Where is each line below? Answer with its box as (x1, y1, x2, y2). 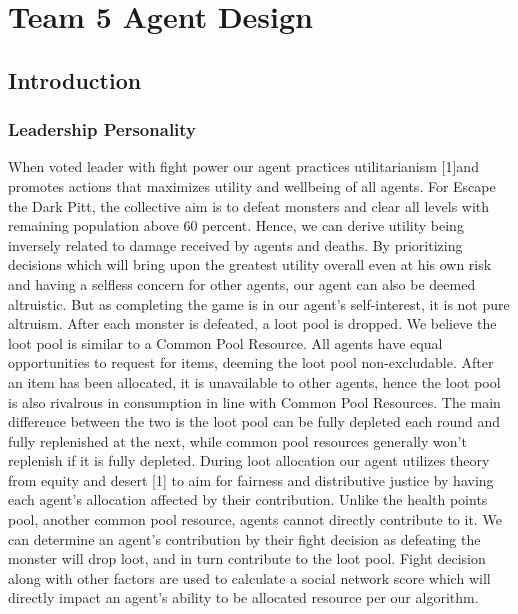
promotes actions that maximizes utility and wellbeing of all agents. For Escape (8, 175, 496, 196)
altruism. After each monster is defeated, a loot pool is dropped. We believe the (8, 313, 497, 334)
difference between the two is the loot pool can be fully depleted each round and (8, 411, 501, 432)
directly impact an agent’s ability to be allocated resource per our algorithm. (8, 587, 479, 608)
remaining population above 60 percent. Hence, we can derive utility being (8, 215, 464, 236)
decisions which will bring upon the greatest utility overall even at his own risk (8, 254, 492, 275)
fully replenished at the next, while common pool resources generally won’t (8, 430, 467, 451)
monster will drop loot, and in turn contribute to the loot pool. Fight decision (8, 548, 486, 569)
